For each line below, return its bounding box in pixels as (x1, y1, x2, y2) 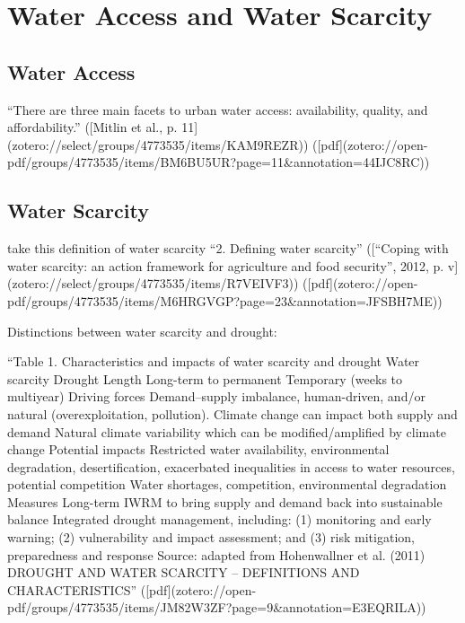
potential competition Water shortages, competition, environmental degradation (7, 475, 447, 494)
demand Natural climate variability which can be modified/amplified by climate (7, 422, 446, 441)
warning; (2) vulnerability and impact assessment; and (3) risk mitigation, (7, 528, 415, 547)
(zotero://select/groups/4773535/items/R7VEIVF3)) (7, 274, 299, 293)
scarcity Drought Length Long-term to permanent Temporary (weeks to (7, 369, 403, 388)
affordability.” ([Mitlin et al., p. (7, 118, 178, 136)
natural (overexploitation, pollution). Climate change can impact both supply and (7, 404, 458, 423)
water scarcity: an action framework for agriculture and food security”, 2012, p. (7, 256, 444, 275)
